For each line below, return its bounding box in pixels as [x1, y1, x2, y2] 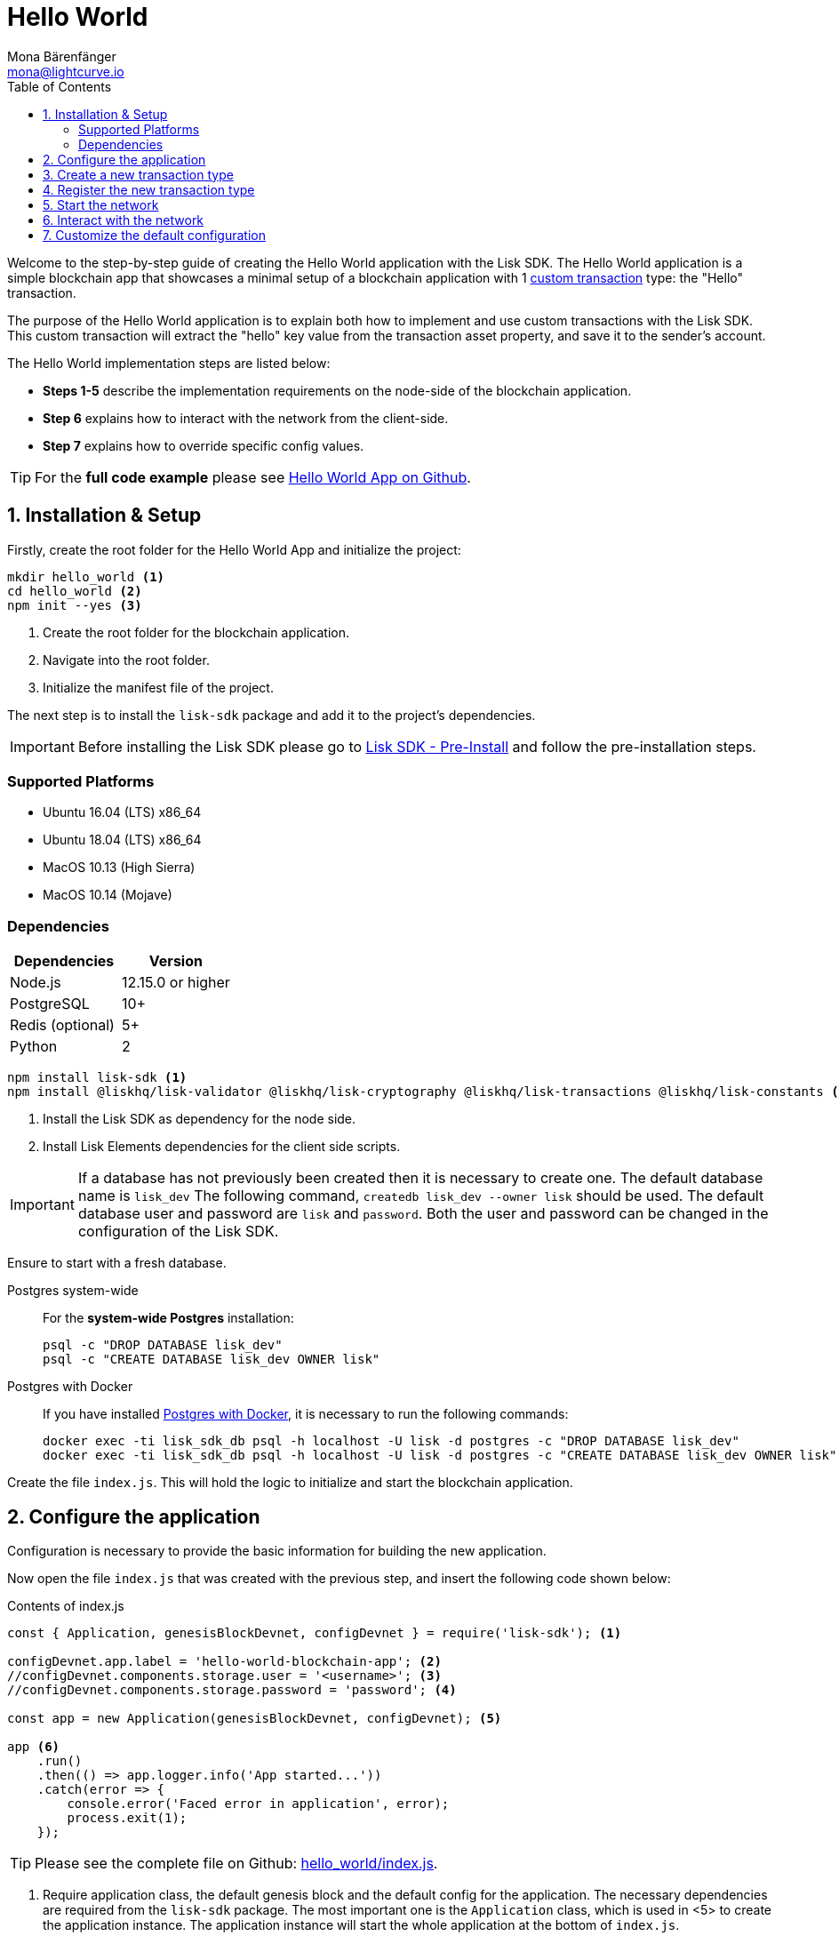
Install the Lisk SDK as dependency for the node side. [43, 1111, 356, 1127]
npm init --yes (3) [7, 597, 142, 612]
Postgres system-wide [7, 1283, 139, 1299]
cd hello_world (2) [7, 583, 142, 598]
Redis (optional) [10, 1016, 115, 1035]
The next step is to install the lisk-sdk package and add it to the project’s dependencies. [7, 707, 536, 723]
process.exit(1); [67, 1810, 188, 1825]
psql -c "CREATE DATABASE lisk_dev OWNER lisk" [43, 1352, 380, 1367]
